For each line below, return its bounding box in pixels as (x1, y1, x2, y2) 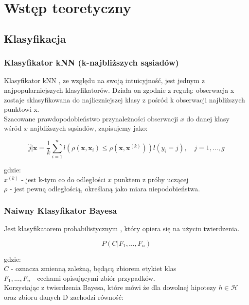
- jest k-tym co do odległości (21, 174, 106, 184)
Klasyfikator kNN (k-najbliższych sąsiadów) (4, 56, 179, 68)
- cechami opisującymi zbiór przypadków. (33, 272, 156, 283)
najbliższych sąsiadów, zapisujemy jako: (30, 123, 148, 133)
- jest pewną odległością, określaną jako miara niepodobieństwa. (9, 184, 200, 194)
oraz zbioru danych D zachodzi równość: (4, 292, 124, 302)
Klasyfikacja (4, 31, 66, 46)
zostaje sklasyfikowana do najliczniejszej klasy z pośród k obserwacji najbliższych (4, 94, 245, 104)
